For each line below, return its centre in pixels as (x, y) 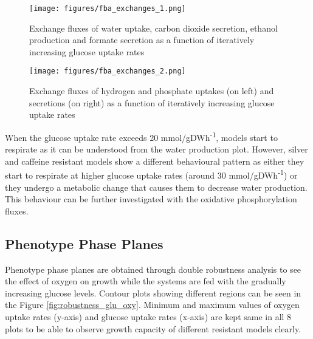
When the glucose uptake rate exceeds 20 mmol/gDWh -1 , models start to (141, 136)
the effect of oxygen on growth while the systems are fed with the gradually (146, 281)
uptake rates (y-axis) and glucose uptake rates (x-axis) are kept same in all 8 (148, 316)
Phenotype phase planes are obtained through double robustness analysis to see (153, 269)
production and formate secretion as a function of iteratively (142, 40)
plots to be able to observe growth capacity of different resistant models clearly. (153, 328)
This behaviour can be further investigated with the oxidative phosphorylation (151, 199)
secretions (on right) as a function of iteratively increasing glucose (152, 102)
